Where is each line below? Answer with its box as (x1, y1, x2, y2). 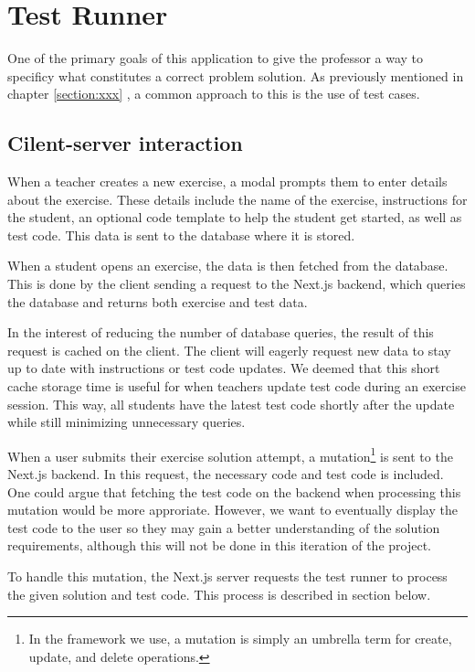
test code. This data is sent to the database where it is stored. (7, 225, 355, 244)
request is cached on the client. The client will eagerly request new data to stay (7, 340, 451, 359)
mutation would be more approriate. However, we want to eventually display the (7, 500, 458, 519)
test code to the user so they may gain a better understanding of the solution (7, 517, 440, 537)
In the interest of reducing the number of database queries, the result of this (7, 323, 434, 342)
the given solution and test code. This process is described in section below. (7, 584, 431, 603)
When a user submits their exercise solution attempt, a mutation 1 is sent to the (7, 443, 453, 465)
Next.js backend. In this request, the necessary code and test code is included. (7, 464, 444, 484)
